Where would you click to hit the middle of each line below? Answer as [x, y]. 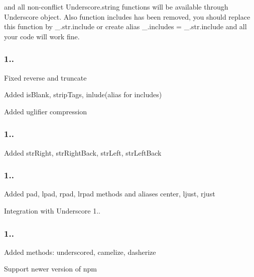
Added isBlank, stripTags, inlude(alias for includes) [83, 94]
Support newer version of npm [50, 269]
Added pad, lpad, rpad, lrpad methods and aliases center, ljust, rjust [110, 194]
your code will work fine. [42, 36]
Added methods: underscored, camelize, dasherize [80, 252]
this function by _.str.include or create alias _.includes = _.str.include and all [125, 26]
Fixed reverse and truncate [45, 77]
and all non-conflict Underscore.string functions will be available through [116, 7]
